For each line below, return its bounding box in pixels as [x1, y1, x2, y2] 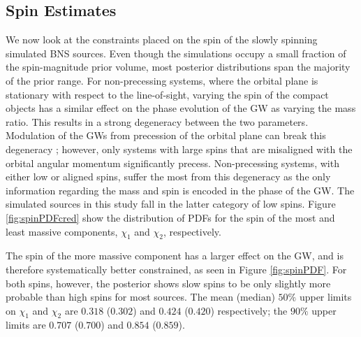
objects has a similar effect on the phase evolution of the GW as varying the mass [6, 101, 356, 115]
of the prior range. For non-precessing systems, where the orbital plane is [6, 73, 318, 87]
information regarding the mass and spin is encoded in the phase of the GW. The [6, 182, 355, 197]
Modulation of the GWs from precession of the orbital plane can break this [6, 128, 326, 143]
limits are [6, 317, 46, 332]
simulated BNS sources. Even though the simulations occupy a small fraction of [6, 45, 346, 60]
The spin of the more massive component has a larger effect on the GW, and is [6, 248, 344, 263]
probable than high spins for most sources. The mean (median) [6, 289, 275, 304]
